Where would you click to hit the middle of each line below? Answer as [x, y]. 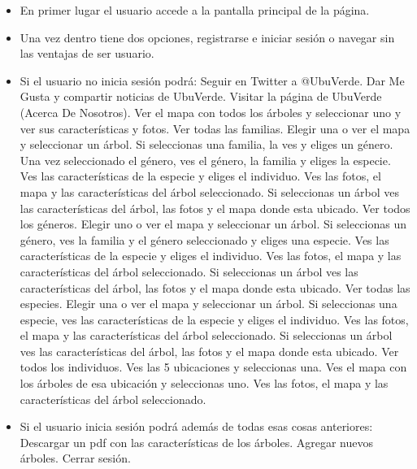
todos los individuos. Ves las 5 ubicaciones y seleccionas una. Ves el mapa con [213, 367]
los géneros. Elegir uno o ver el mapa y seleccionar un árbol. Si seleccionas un [213, 224]
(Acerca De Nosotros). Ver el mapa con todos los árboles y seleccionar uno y [211, 112]
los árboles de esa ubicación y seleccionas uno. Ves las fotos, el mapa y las [204, 383]
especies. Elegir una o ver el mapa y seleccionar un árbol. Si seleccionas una [208, 304]
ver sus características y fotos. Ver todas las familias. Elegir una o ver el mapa [215, 128]
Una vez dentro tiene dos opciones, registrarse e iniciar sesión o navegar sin [207, 37]
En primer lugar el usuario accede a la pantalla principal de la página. [195, 10]
